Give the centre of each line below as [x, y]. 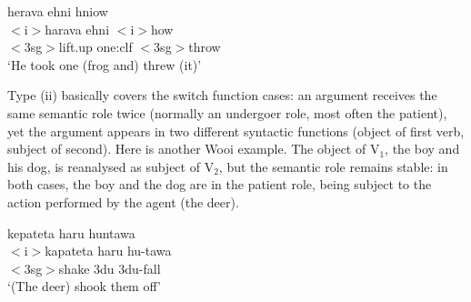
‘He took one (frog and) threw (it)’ [105, 64]
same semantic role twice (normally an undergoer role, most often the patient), [227, 112]
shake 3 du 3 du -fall [110, 268]
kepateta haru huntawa [71, 232]
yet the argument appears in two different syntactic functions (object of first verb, [236, 131]
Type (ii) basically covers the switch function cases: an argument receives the [222, 95]
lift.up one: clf [95, 47]
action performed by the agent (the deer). [123, 201]
